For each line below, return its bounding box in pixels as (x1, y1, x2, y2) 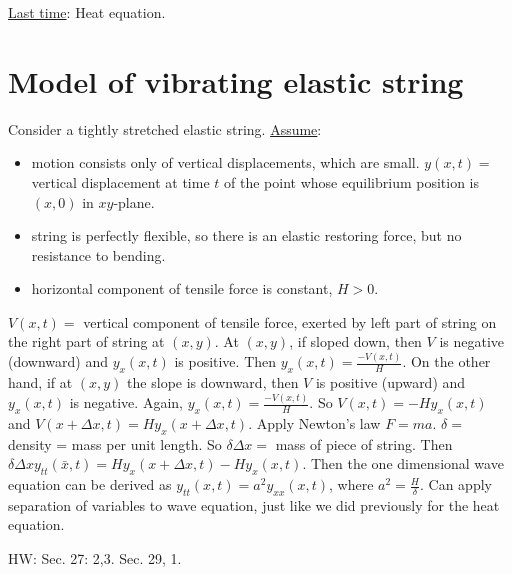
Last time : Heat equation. (8, 2, 166, 22)
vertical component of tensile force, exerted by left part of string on (83, 311, 497, 332)
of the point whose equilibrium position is (224, 171, 480, 192)
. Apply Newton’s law (248, 412, 381, 433)
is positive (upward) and (315, 372, 466, 393)
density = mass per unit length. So (8, 433, 222, 454)
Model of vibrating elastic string (8, 60, 464, 101)
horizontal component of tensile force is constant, (31, 278, 333, 299)
